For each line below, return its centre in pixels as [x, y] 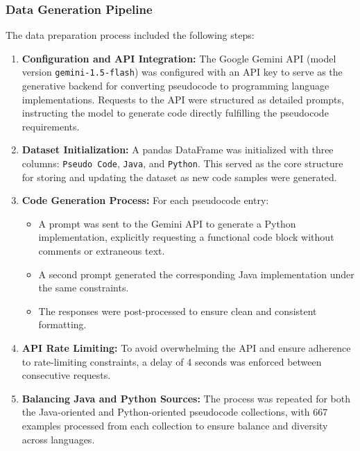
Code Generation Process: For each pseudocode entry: [145, 200]
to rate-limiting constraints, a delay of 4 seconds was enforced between [172, 361]
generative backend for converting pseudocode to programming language [175, 86]
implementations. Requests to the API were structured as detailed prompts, [183, 99]
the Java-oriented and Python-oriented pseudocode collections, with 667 [175, 412]
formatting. [62, 324]
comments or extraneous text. [102, 251]
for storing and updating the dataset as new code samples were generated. [179, 177]
